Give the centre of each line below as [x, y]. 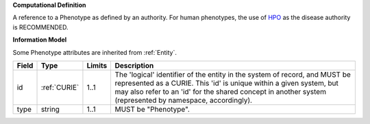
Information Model [40, 40]
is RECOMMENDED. [40, 27]
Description [134, 65]
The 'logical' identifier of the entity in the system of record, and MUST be [233, 74]
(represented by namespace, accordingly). [184, 100]
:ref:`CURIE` [60, 87]
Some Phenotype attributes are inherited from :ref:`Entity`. [95, 52]
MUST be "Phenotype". [152, 109]
